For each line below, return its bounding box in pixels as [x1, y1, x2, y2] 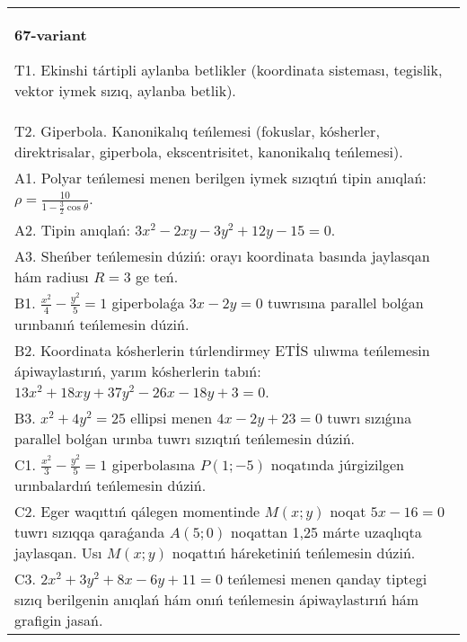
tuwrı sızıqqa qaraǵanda [14, 522, 165, 543]
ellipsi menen [130, 406, 213, 428]
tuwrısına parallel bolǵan [268, 292, 424, 314]
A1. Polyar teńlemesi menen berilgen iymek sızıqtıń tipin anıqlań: [14, 167, 427, 188]
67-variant [14, 24, 87, 45]
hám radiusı [14, 266, 89, 288]
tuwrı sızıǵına [327, 406, 412, 428]
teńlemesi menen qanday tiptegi [227, 568, 427, 590]
